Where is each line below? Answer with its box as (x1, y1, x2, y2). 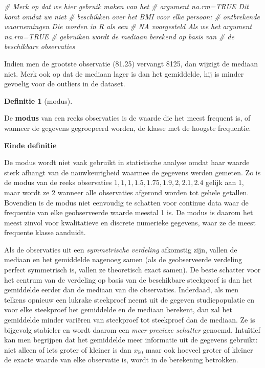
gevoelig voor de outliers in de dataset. (4, 78, 125, 89)
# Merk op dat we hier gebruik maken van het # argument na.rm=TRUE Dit (4, 1, 249, 11)
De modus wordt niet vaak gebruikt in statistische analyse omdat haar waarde (4, 157, 250, 168)
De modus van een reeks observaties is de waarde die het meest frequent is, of (4, 112, 251, 123)
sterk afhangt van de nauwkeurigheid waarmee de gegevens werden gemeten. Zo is (4, 167, 261, 177)
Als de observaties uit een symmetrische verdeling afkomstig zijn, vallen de (4, 244, 237, 255)
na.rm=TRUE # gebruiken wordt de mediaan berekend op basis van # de (4, 31, 234, 41)
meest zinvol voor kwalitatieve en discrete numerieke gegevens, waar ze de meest (4, 217, 256, 227)
